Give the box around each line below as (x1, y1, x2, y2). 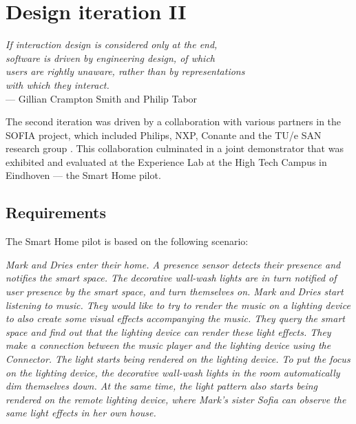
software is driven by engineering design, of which (6, 50, 215, 65)
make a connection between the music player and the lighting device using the (6, 338, 331, 352)
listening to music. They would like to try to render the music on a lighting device (6, 297, 350, 312)
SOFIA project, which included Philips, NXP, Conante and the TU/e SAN (6, 127, 322, 142)
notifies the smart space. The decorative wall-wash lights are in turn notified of (6, 271, 337, 285)
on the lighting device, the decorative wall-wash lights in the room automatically (6, 365, 340, 379)
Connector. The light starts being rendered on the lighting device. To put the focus (6, 352, 350, 366)
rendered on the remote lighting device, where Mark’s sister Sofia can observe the (6, 392, 346, 406)
